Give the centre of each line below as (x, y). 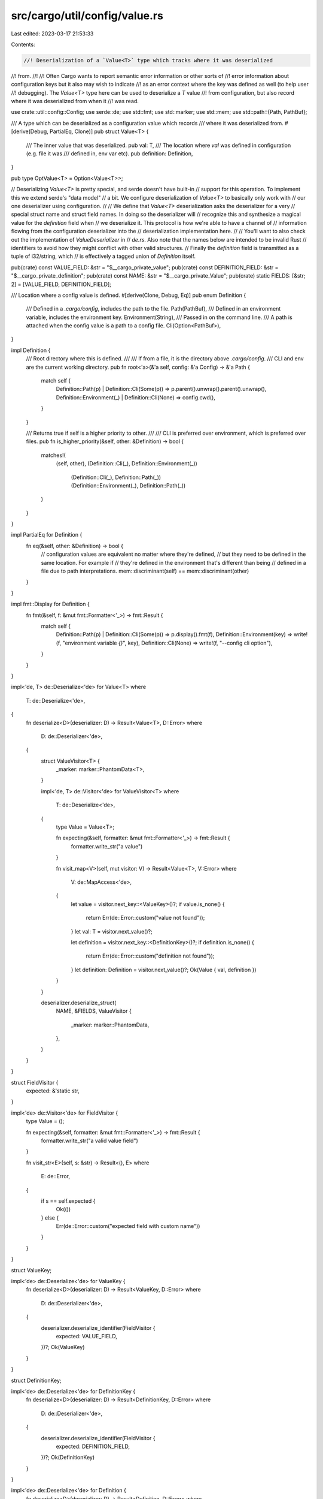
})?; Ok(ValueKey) (63, 1347)
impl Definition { (31, 350)
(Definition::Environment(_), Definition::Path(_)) (128, 485)
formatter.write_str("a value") (107, 846)
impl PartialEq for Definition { (47, 535)
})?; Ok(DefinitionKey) (68, 1458)
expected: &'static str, (53, 1091)
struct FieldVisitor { (35, 1082)
